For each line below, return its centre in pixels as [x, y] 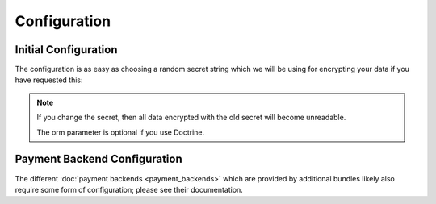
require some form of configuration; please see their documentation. [129, 189]
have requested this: [49, 80]
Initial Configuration [66, 50]
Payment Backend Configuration [99, 159]
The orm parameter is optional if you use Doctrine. [121, 132]
